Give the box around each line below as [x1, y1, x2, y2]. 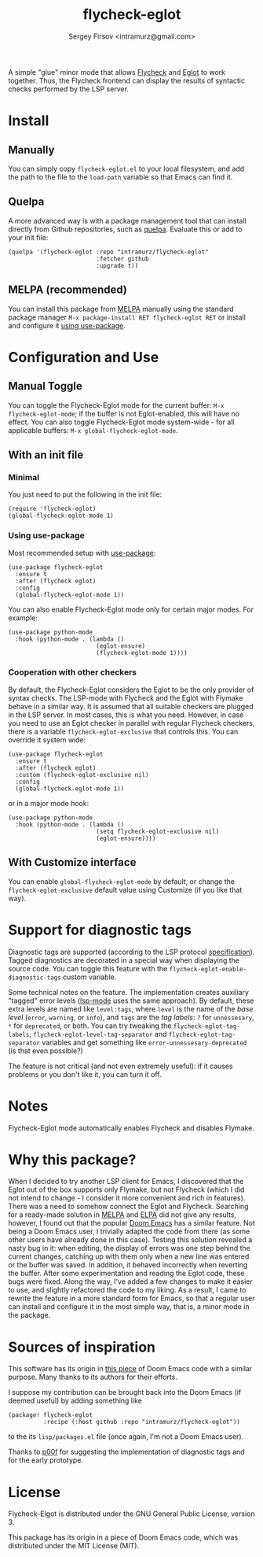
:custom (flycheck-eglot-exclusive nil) [15, 771, 149, 778]
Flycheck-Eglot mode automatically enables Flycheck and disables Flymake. [8, 1123, 255, 1133]
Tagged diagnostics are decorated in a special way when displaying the [8, 955, 240, 965]
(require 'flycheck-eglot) [8, 505, 97, 513]
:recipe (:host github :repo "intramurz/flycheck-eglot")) [42, 1418, 241, 1426]
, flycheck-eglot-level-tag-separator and [28, 1029, 167, 1038]
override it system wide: [8, 734, 86, 745]
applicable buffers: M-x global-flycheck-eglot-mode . [8, 425, 178, 435]
